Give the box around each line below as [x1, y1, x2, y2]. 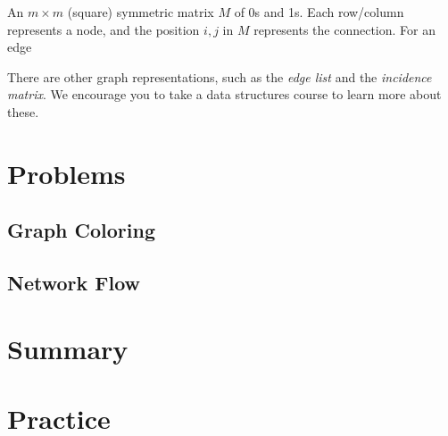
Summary [7, 330, 129, 366]
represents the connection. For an [253, 20, 436, 38]
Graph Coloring [7, 216, 156, 244]
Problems [7, 155, 126, 191]
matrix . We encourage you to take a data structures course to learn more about [7, 85, 442, 104]
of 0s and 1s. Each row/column [234, 3, 404, 21]
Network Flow [7, 269, 141, 297]
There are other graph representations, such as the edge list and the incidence [7, 67, 432, 86]
